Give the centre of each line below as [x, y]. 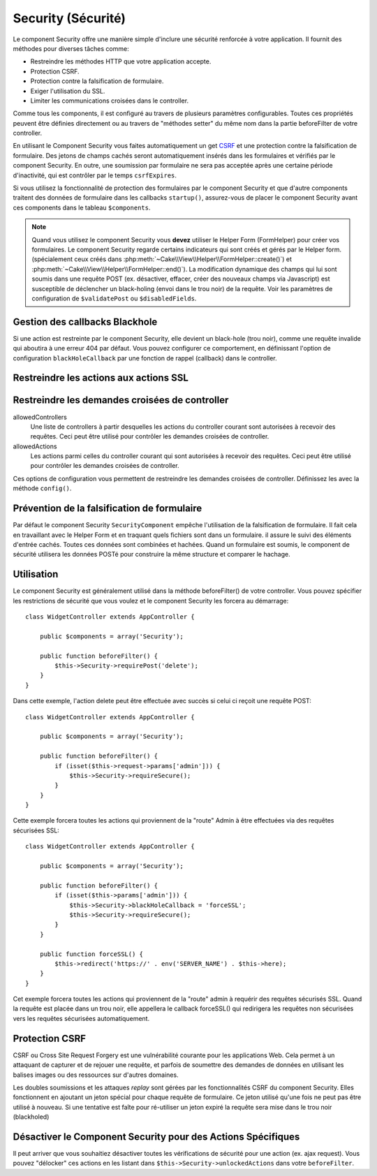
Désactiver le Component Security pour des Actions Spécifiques [156, 1137]
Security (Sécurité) [69, 18]
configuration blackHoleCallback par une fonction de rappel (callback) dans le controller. [145, 358]
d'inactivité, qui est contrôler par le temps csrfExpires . [95, 175]
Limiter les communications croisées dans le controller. [109, 101]
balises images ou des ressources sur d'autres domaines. [96, 1075]
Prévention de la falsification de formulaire [108, 509]
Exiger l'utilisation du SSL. [68, 91]
